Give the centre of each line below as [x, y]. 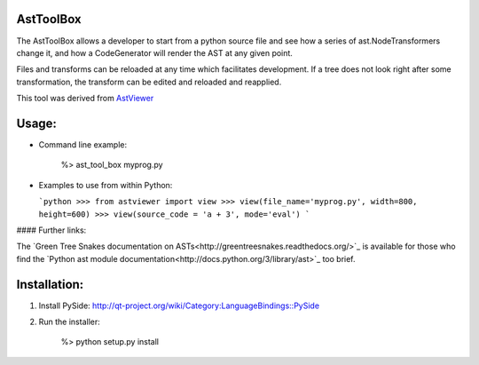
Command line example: [83, 144]
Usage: [37, 123]
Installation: [50, 284]
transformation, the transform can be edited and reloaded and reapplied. [149, 82]
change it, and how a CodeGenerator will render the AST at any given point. [154, 52]
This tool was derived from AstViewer [85, 99]
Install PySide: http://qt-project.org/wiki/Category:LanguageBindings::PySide [179, 305]
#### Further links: [51, 230]
